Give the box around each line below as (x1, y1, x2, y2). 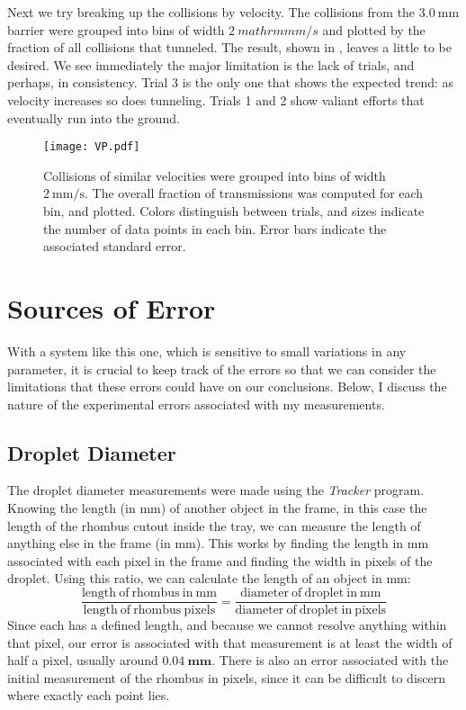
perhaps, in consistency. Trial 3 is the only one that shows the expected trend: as (7, 73, 454, 92)
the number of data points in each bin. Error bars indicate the (43, 219, 387, 238)
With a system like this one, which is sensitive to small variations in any (7, 341, 407, 360)
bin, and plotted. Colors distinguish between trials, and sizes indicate (43, 202, 425, 220)
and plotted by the (322, 20, 426, 39)
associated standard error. (43, 237, 186, 256)
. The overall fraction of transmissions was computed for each (84, 184, 424, 202)
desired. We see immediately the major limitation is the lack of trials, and (7, 55, 415, 74)
